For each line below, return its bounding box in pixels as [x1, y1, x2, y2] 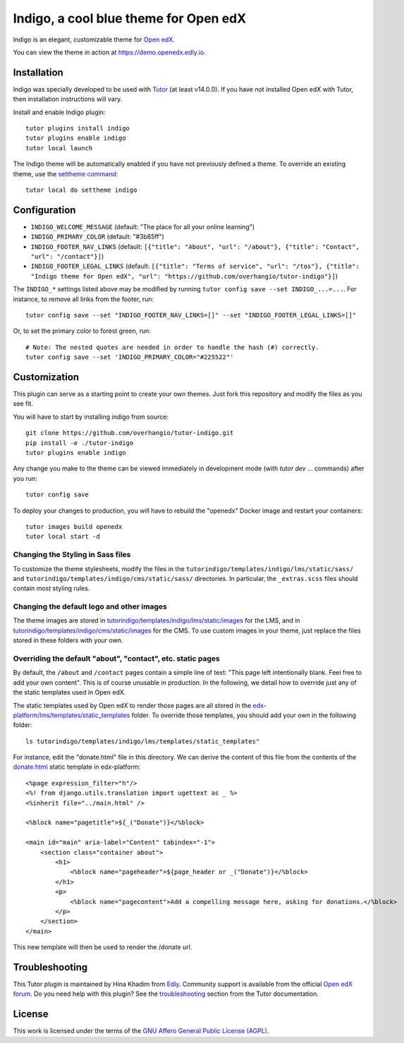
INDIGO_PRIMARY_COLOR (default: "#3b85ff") [30, 233, 165, 241]
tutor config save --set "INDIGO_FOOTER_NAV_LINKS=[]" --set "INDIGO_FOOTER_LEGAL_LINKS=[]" [25, 311, 357, 319]
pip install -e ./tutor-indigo [25, 439, 134, 447]
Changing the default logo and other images [13, 602, 167, 611]
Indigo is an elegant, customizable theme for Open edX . [13, 35, 176, 44]
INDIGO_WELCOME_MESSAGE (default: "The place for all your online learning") [30, 222, 255, 231]
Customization [13, 371, 80, 383]
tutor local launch [25, 144, 93, 152]
